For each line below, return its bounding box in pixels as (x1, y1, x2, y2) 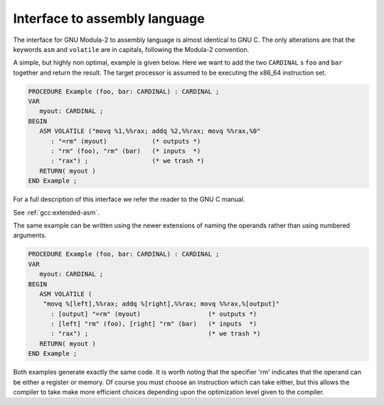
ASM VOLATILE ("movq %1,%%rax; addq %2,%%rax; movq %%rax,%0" (39, 127, 261, 135)
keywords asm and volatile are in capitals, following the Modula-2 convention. (13, 45, 250, 53)
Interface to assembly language (13, 11, 206, 26)
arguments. (13, 231, 47, 239)
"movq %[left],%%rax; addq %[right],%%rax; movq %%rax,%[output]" (43, 300, 280, 308)
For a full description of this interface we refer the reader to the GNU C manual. (13, 195, 245, 204)
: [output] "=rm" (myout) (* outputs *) (50, 310, 257, 318)
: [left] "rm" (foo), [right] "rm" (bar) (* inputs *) (50, 320, 257, 328)
